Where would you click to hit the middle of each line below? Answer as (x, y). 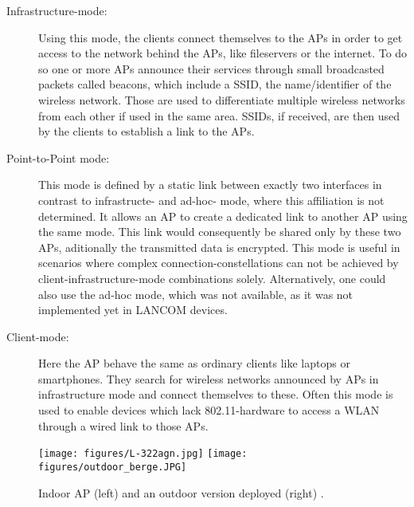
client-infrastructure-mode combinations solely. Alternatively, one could (212, 278)
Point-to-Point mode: (58, 157)
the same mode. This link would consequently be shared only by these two (220, 232)
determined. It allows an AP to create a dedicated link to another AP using (223, 216)
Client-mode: (38, 336)
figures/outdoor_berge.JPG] (113, 467)
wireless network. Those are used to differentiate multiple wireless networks (222, 99)
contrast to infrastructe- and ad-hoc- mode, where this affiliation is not (211, 200)
